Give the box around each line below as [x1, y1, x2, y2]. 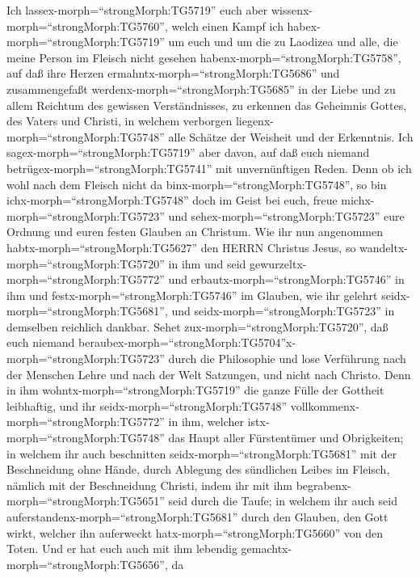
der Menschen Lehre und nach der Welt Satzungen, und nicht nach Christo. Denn [6, 365, 411, 382]
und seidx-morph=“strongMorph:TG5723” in [171, 302, 395, 319]
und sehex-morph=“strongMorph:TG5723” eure [168, 207, 405, 224]
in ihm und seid [168, 255, 246, 272]
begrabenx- [296, 476, 351, 493]
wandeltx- [359, 238, 408, 255]
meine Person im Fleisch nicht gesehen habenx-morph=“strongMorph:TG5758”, [6, 49, 401, 65]
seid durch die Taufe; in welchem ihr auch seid [168, 492, 397, 509]
